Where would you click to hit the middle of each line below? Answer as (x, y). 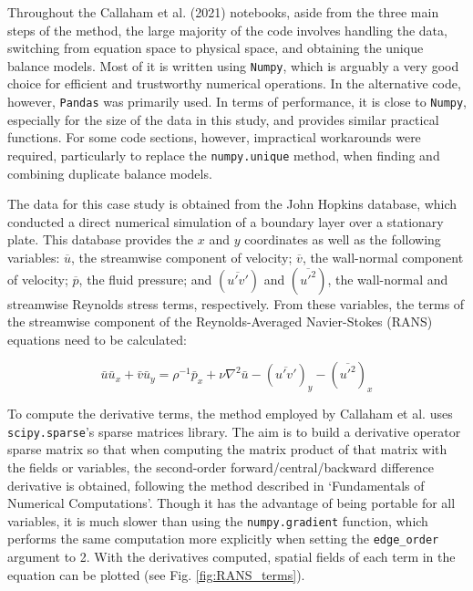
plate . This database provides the (101, 239)
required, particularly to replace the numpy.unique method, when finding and (224, 155)
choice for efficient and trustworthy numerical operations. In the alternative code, (234, 83)
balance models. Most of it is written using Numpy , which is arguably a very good (233, 65)
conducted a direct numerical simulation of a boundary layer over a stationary (226, 221)
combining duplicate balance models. (110, 173)
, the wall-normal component (383, 257)
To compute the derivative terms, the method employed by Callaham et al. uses (230, 414)
